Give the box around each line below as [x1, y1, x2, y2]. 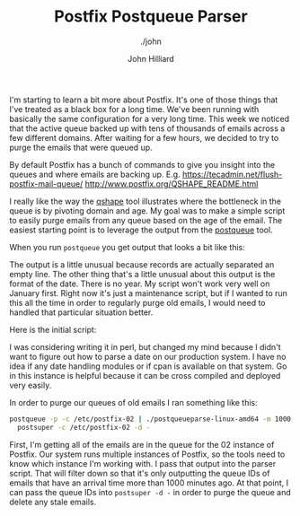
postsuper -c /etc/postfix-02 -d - [17, 423, 151, 432]
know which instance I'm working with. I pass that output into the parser [9, 458, 277, 468]
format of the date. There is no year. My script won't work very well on [9, 278, 270, 289]
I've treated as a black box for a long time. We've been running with [9, 103, 260, 114]
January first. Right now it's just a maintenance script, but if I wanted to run [9, 287, 287, 298]
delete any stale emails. [9, 496, 97, 507]
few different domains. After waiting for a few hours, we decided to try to [9, 132, 279, 143]
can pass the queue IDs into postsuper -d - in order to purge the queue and [9, 486, 292, 497]
